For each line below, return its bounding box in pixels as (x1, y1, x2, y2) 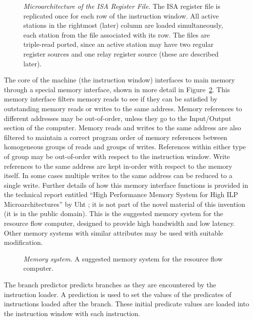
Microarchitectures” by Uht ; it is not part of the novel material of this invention (4, 199, 246, 209)
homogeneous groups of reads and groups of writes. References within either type (4, 141, 246, 152)
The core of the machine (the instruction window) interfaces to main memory (4, 75, 235, 85)
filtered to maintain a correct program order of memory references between (4, 132, 228, 142)
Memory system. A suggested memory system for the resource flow (23, 253, 223, 263)
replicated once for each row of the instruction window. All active (23, 10, 219, 20)
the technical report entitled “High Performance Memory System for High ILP (4, 189, 238, 200)
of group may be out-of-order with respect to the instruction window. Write (4, 151, 230, 161)
